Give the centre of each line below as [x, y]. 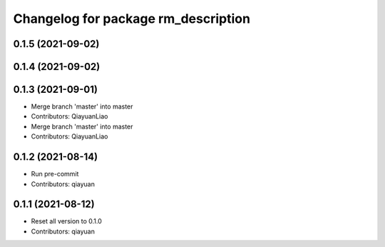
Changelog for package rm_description [132, 19]
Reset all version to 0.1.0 [67, 221]
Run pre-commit [55, 174]
